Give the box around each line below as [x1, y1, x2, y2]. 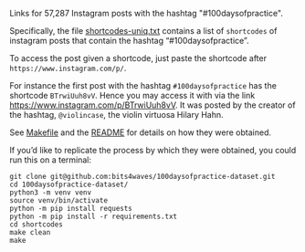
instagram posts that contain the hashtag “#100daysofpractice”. [9, 36, 249, 46]
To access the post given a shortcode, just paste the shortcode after [9, 53, 268, 63]
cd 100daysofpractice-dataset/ [9, 180, 129, 189]
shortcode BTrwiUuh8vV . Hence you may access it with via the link [9, 90, 256, 100]
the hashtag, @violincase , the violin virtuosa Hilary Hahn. [9, 110, 224, 120]
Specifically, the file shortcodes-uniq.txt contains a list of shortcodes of [9, 26, 278, 36]
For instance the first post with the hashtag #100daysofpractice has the [9, 80, 277, 90]
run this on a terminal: [9, 154, 92, 165]
